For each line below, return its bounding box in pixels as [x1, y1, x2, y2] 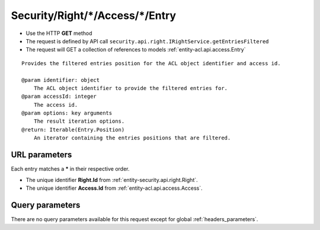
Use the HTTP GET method [25, 30, 92, 37]
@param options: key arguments [21, 110, 113, 117]
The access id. [33, 101, 78, 108]
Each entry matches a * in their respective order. [11, 165, 130, 172]
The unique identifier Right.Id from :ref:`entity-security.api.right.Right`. [25, 176, 198, 183]
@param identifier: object [21, 76, 100, 83]
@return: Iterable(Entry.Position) [21, 126, 125, 133]
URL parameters [11, 150, 72, 160]
